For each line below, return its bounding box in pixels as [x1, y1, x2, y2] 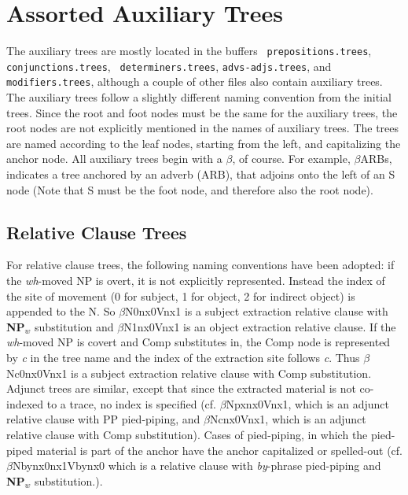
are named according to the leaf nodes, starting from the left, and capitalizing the [6, 135, 401, 151]
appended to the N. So [6, 303, 116, 320]
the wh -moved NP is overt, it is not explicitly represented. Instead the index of [6, 272, 385, 289]
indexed [6, 395, 44, 412]
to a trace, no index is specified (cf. [46, 395, 216, 412]
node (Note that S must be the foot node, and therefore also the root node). [6, 181, 373, 198]
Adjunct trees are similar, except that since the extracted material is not [6, 380, 356, 397]
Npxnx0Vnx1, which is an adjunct [226, 395, 389, 412]
